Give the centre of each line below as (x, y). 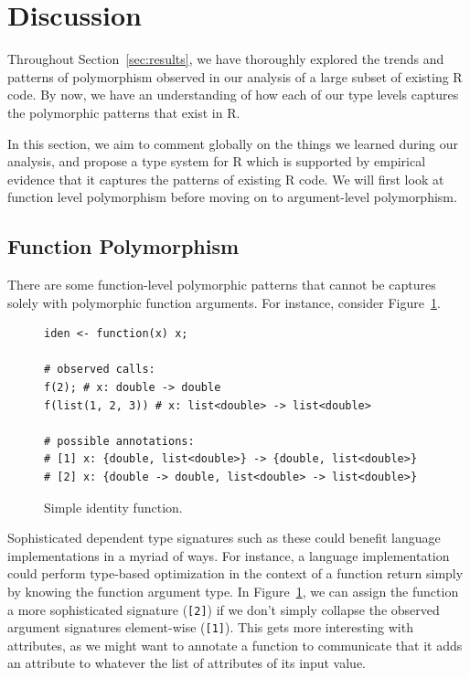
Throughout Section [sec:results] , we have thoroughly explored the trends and (226, 59)
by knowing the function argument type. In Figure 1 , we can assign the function (233, 591)
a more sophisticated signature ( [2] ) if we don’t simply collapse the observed (224, 609)
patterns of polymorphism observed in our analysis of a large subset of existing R (235, 76)
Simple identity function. (113, 507)
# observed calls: (100, 370)
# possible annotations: (119, 441)
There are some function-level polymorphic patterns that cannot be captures (222, 285)
